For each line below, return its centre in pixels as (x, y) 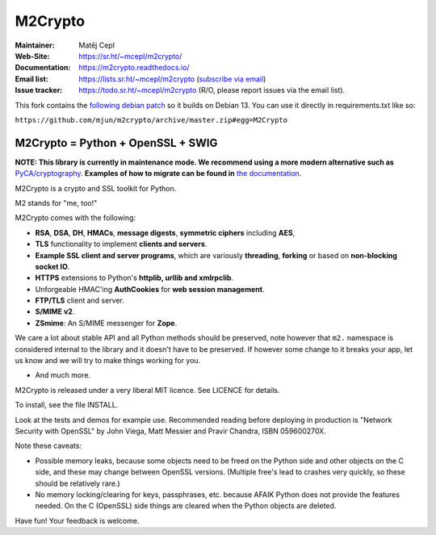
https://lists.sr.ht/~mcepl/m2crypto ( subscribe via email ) (172, 79)
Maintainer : (35, 45)
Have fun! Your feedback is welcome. (77, 520)
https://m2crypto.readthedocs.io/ (134, 68)
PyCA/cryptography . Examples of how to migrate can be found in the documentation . (158, 173)
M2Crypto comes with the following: (75, 218)
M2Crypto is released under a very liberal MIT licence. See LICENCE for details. (147, 390)
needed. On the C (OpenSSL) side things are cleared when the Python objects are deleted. (186, 506)
